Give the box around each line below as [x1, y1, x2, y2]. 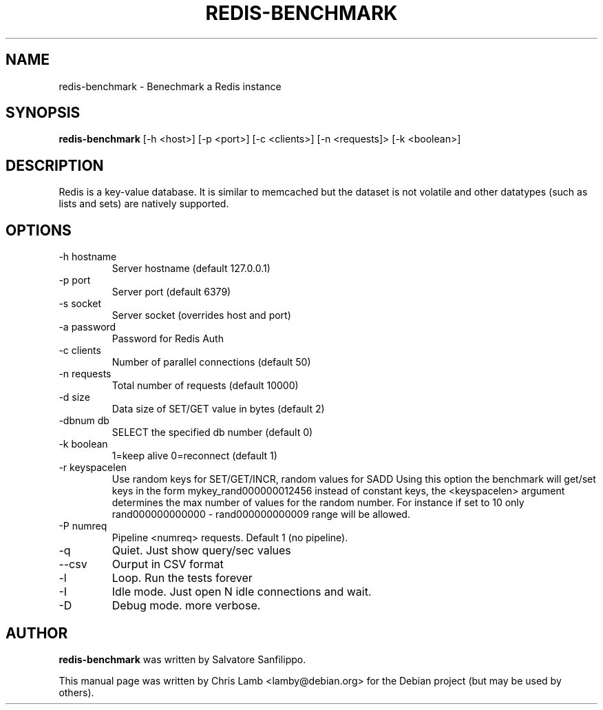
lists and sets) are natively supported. [59, 198, 229, 210]
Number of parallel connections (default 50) [112, 356, 311, 368]
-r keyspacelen [59, 461, 127, 474]
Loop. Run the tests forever [112, 571, 253, 585]
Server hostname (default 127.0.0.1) [112, 262, 271, 275]
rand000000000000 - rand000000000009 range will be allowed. [112, 508, 410, 521]
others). [59, 686, 94, 698]
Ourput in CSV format [112, 557, 224, 572]
